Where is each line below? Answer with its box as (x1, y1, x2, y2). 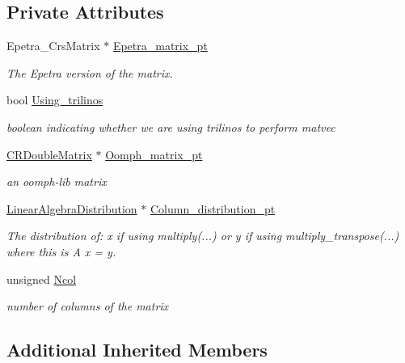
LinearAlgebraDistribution (6, 200, 137, 217)
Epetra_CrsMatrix (6, 37, 100, 54)
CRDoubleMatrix (6, 146, 92, 163)
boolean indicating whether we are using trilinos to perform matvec (6, 118, 335, 135)
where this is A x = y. (6, 243, 116, 260)
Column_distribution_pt (150, 200, 276, 217)
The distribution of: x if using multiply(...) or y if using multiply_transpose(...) (6, 227, 399, 244)
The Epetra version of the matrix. (6, 64, 173, 81)
